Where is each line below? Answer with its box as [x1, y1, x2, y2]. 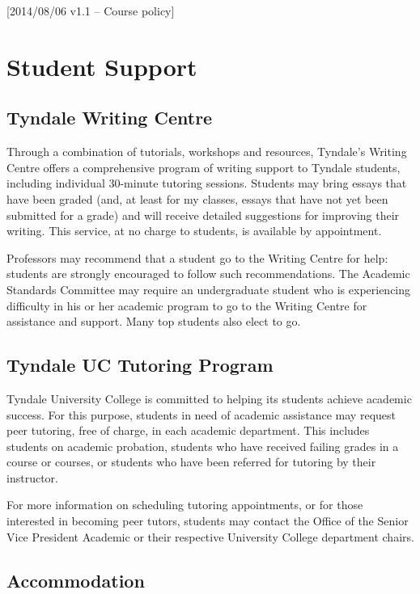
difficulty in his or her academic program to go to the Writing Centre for [6, 297, 367, 314]
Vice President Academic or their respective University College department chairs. [6, 528, 414, 545]
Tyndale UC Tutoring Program [6, 352, 274, 377]
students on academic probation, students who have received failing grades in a [6, 437, 399, 454]
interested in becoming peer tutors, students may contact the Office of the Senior [6, 512, 409, 529]
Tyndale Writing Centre [6, 105, 213, 130]
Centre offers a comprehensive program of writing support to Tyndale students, [6, 158, 401, 175]
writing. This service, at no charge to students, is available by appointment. [6, 222, 382, 239]
